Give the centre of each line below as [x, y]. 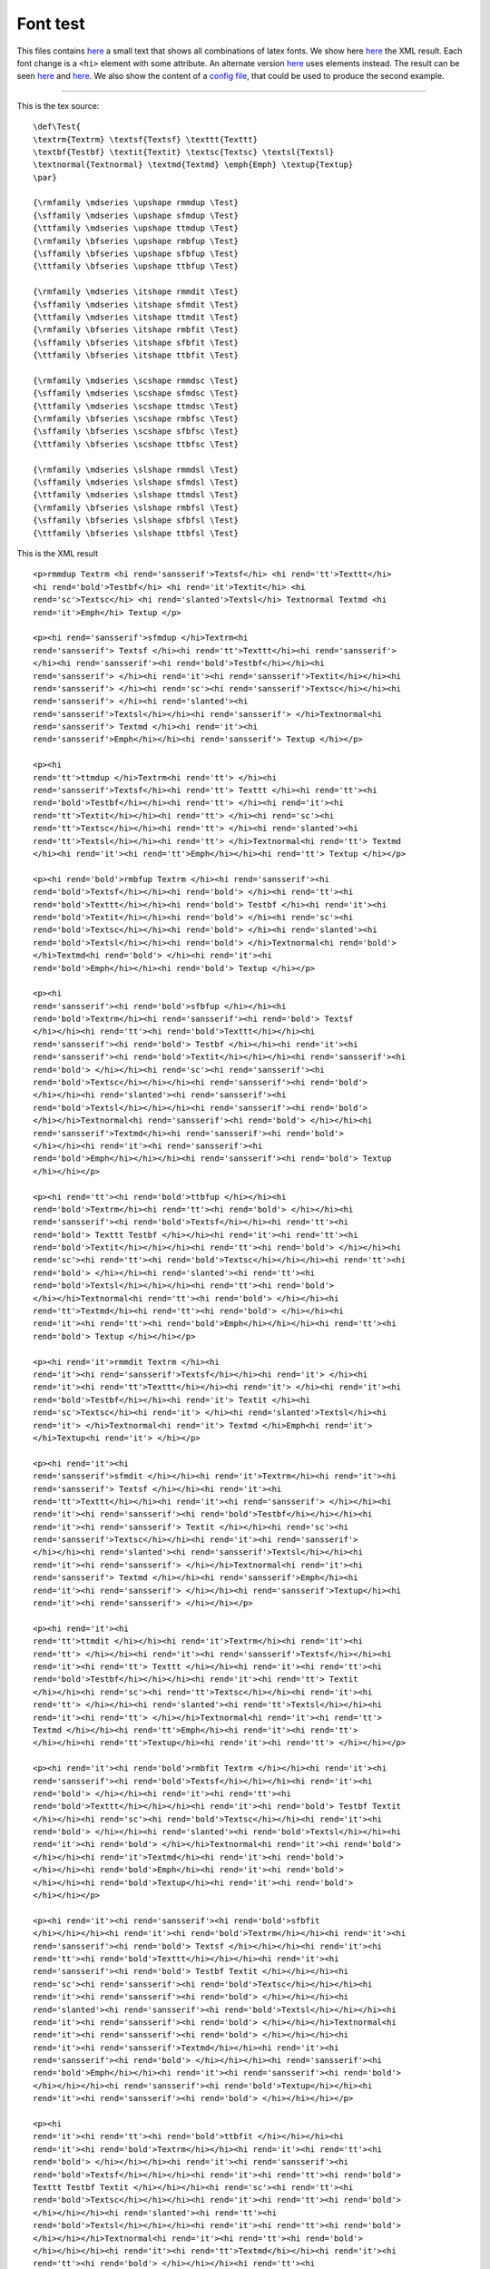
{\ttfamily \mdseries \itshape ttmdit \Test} [136, 317]
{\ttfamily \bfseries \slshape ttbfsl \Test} [136, 533]
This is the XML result [58, 553]
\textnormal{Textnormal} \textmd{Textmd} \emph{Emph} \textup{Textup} [193, 165]
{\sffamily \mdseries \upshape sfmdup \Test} [136, 215]
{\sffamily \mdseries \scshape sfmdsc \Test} [136, 393]
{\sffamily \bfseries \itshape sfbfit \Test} [136, 342]
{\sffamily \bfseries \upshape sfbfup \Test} [136, 254]
